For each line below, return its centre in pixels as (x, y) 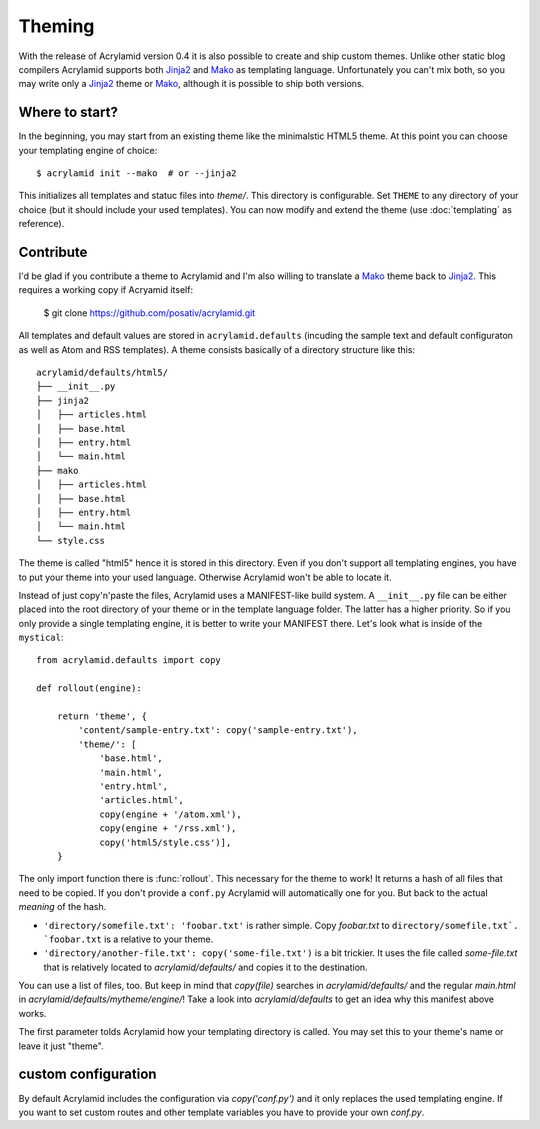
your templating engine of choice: (88, 150)
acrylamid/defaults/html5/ (102, 373)
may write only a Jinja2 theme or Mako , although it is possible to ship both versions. (191, 84)
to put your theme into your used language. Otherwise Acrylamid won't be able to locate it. (205, 577)
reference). (41, 224)
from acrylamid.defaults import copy (129, 660)
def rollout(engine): (89, 688)
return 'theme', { (102, 716)
